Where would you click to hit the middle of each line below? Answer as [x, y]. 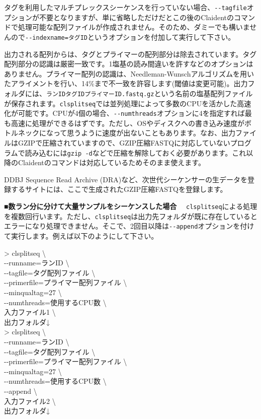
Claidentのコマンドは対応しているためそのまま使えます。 [111, 162]
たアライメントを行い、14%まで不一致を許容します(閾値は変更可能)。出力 [126, 83]
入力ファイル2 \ [30, 401]
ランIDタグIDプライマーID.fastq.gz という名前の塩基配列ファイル [150, 93]
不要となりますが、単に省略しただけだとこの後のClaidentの [137, 17]
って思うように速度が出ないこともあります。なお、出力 [144, 133]
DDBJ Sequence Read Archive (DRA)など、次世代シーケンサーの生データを [126, 179]
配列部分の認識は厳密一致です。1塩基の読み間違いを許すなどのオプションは [129, 64]
